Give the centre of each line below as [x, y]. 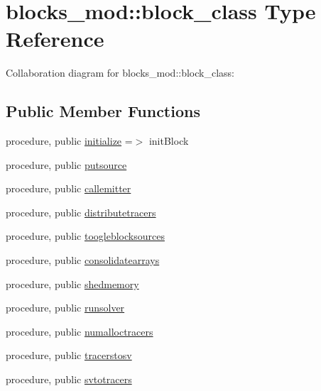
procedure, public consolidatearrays [83, 260]
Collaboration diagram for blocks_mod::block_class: [120, 73]
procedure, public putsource [66, 164]
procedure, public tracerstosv [69, 355]
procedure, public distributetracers [81, 212]
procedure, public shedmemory [72, 283]
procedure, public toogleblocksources [85, 236]
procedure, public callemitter [69, 188]
